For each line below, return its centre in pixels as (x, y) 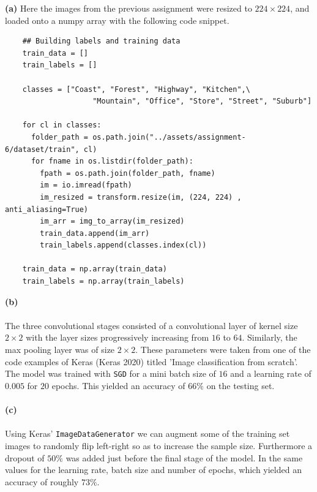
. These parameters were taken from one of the (223, 350)
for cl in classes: (62, 125)
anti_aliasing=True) (47, 209)
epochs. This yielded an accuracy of (118, 385)
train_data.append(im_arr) (95, 233)
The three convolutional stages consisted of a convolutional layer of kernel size (151, 325)
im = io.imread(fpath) (86, 185)
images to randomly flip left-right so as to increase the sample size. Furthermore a (159, 445)
